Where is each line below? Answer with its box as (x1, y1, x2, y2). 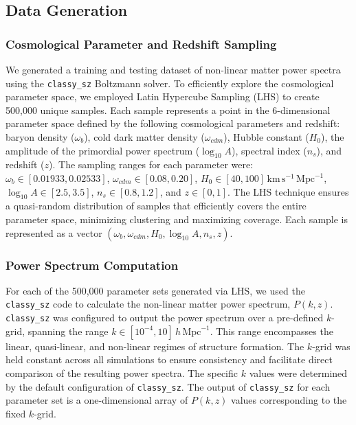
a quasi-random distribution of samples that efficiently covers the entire (5, 198, 307, 213)
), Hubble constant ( (223, 130, 309, 144)
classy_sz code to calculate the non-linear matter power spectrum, (5, 297, 291, 311)
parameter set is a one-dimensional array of (5, 393, 188, 407)
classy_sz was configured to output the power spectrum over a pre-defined (5, 310, 324, 325)
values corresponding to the (231, 393, 347, 407)
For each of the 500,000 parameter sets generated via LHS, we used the (5, 283, 305, 297)
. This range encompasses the (210, 323, 333, 338)
